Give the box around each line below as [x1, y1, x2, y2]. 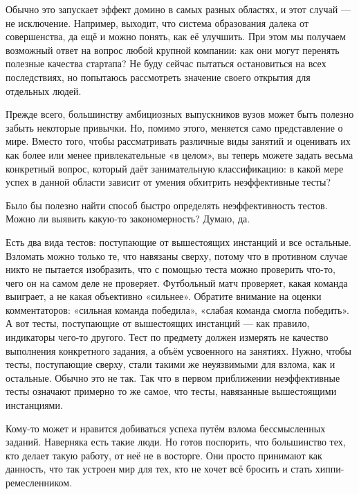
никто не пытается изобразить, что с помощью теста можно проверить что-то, [6, 262, 335, 276]
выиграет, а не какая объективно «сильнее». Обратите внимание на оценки [6, 289, 322, 303]
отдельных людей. [6, 83, 82, 98]
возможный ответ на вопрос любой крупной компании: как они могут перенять [6, 42, 340, 57]
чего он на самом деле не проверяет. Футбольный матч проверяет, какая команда [6, 275, 348, 290]
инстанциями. [6, 398, 63, 412]
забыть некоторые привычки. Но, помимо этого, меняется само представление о [6, 120, 343, 134]
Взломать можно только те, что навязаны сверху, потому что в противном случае [6, 248, 348, 263]
